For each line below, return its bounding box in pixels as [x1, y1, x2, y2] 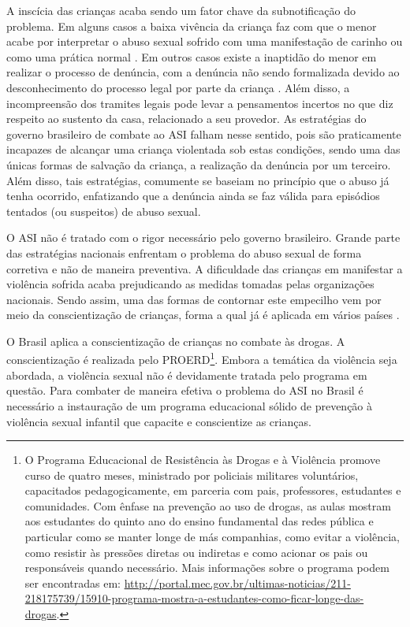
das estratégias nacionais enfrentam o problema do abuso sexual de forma [6, 244, 362, 261]
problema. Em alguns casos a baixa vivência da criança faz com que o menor [6, 17, 377, 34]
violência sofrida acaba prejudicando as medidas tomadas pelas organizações [6, 276, 375, 292]
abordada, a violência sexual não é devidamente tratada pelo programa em [6, 366, 367, 383]
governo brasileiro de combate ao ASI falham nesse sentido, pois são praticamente [6, 125, 401, 142]
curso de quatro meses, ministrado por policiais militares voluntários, [24, 466, 359, 483]
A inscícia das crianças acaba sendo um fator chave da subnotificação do [6, 2, 356, 18]
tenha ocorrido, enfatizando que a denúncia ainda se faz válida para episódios [6, 187, 380, 204]
